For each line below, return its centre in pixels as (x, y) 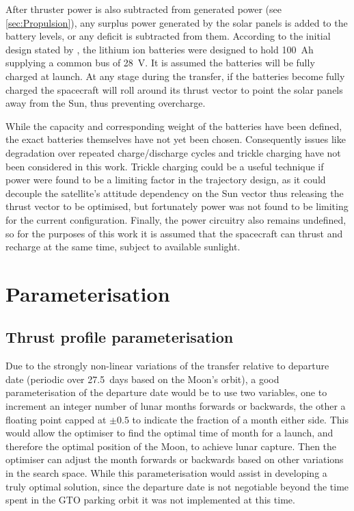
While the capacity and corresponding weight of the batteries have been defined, (174, 126)
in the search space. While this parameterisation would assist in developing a (166, 473)
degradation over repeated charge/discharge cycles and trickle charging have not (173, 152)
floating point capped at (56, 419)
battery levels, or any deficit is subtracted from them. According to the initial (168, 36)
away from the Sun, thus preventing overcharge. (106, 103)
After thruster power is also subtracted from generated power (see (144, 9)
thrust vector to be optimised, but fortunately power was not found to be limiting (177, 206)
